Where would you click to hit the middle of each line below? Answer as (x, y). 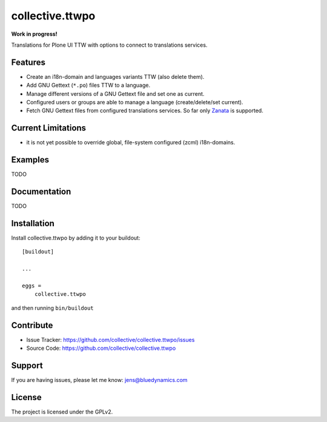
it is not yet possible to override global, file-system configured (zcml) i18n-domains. (131, 142)
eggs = (32, 286)
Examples (30, 160)
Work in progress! (34, 34)
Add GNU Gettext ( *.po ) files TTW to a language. (88, 85)
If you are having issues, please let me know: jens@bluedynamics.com (99, 380)
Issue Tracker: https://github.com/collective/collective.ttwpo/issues (111, 340)
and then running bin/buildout (52, 308)
